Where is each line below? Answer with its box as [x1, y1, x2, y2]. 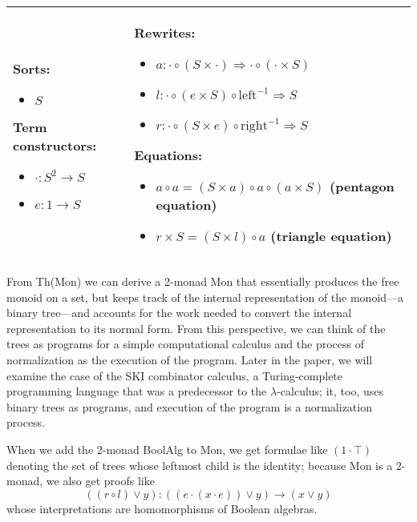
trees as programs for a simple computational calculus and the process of [6, 335, 364, 352]
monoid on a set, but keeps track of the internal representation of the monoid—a [6, 288, 404, 305]
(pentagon [330, 177, 395, 195]
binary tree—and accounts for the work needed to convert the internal [6, 304, 352, 321]
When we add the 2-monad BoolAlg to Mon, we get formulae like [6, 440, 328, 457]
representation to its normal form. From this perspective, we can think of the [6, 319, 386, 336]
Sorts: [13, 59, 51, 78]
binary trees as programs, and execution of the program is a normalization [6, 398, 372, 415]
